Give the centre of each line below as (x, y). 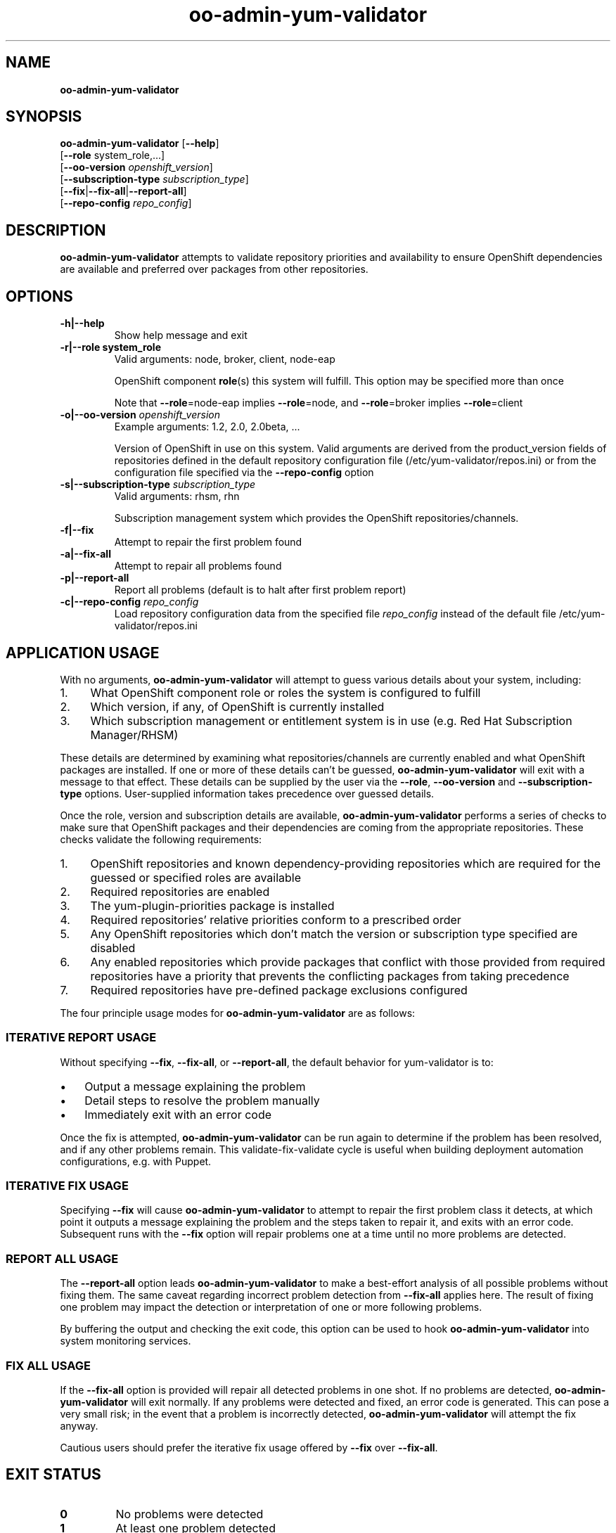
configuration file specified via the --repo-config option (244, 473)
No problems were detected (190, 1514)
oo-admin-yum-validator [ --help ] (140, 143)
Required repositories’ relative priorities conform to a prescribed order (276, 919)
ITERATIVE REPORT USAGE (81, 1038)
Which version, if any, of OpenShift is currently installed (237, 706)
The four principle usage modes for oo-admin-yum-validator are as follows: (238, 1013)
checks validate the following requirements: (161, 839)
